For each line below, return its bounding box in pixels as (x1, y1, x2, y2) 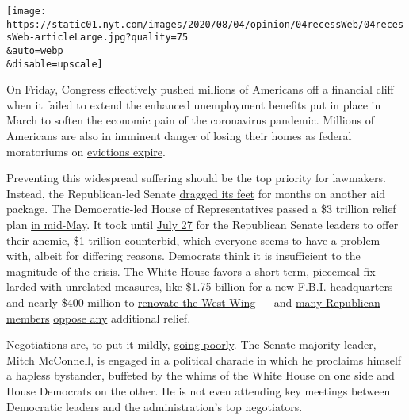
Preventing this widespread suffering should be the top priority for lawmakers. (6, 170, 386, 186)
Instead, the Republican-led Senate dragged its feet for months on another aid (6, 185, 386, 201)
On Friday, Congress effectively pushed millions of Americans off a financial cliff (6, 81, 394, 97)
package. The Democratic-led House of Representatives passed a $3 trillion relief (6, 200, 396, 217)
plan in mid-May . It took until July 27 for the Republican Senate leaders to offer (6, 216, 399, 233)
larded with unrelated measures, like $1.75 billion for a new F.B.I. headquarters (6, 278, 393, 295)
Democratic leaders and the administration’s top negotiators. (6, 398, 303, 414)
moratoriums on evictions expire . (6, 143, 166, 159)
